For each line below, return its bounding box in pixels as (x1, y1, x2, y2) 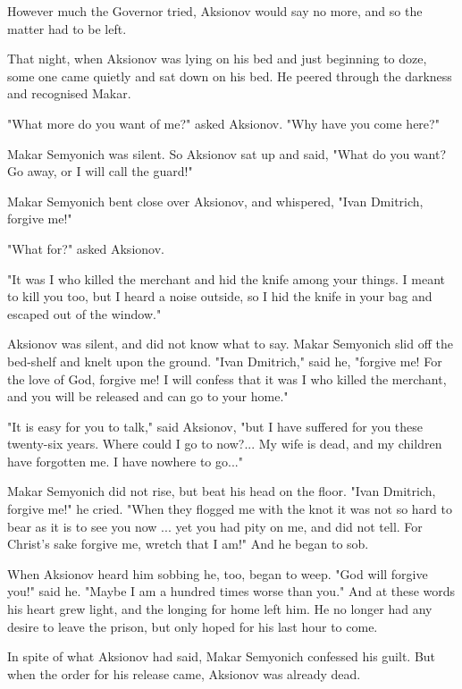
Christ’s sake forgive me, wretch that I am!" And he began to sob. (7, 534, 369, 553)
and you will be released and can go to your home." (7, 387, 289, 406)
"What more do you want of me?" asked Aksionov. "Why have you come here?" (7, 113, 440, 132)
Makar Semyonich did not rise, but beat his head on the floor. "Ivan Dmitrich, (7, 482, 436, 500)
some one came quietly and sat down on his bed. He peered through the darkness (7, 66, 452, 85)
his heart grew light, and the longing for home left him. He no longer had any (7, 600, 433, 618)
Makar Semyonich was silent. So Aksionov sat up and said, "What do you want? (7, 144, 446, 163)
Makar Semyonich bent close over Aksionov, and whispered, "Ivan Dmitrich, (7, 191, 424, 210)
